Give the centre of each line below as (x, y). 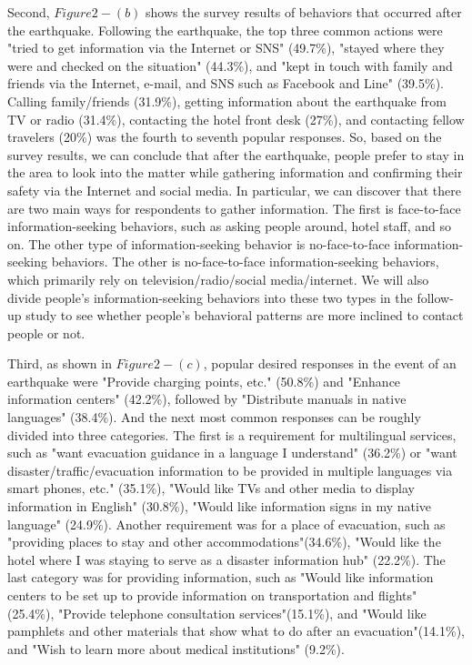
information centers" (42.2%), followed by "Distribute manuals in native (207, 399)
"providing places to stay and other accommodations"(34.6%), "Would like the (224, 542)
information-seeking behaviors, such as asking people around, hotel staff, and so (229, 226)
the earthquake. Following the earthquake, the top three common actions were (225, 30)
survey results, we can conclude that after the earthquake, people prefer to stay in (236, 154)
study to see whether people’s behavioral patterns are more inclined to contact (245, 315)
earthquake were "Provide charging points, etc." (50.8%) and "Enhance (204, 381)
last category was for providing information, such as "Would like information (221, 577)
